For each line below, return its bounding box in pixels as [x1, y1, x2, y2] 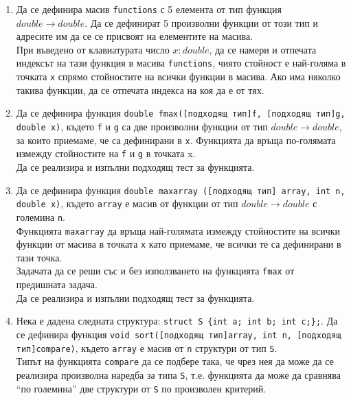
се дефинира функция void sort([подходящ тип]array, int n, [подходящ [16, 327, 341, 341]
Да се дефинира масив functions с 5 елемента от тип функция [16, 2, 282, 16]
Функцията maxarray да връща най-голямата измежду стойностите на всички [16, 223, 341, 237]
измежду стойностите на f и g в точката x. [16, 146, 196, 161]
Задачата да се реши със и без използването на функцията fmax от [16, 263, 295, 278]
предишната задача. [16, 277, 98, 292]
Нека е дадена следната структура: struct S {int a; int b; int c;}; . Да [16, 314, 338, 328]
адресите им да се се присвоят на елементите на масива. [16, 29, 253, 43]
